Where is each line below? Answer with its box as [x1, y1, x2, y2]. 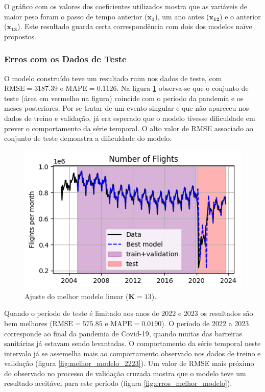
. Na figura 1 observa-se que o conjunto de [116, 83, 249, 93]
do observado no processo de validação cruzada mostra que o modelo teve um [4, 367, 246, 378]
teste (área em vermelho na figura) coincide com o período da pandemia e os [4, 92, 244, 103]
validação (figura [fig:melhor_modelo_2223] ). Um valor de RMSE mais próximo [4, 358, 254, 369]
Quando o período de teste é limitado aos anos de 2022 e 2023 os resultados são [4, 308, 253, 318]
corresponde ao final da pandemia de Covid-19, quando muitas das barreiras [4, 328, 243, 338]
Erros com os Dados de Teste [4, 53, 127, 65]
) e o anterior [220, 11, 261, 21]
